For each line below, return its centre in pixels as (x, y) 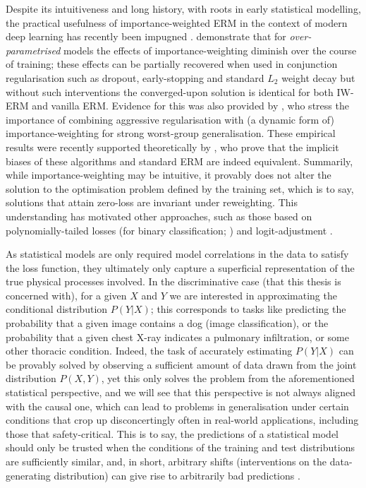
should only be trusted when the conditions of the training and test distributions (180, 447)
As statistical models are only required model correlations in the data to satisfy (177, 254)
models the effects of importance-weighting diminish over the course (210, 50)
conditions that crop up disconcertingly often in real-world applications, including (182, 420)
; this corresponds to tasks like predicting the (248, 309)
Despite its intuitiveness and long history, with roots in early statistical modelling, (183, 8)
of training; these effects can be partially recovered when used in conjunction (172, 64)
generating (28, 475)
